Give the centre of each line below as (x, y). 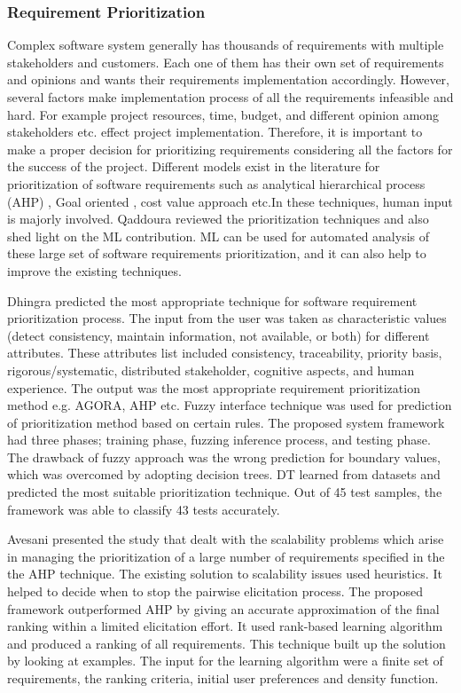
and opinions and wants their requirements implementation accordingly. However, (228, 79)
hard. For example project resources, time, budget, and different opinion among (223, 114)
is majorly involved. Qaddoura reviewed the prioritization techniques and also (218, 219)
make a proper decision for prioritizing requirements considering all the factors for (230, 149)
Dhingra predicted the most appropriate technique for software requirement (212, 300)
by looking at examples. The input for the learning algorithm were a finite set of (225, 661)
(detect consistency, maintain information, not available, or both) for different (219, 335)
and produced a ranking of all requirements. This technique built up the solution (227, 643)
